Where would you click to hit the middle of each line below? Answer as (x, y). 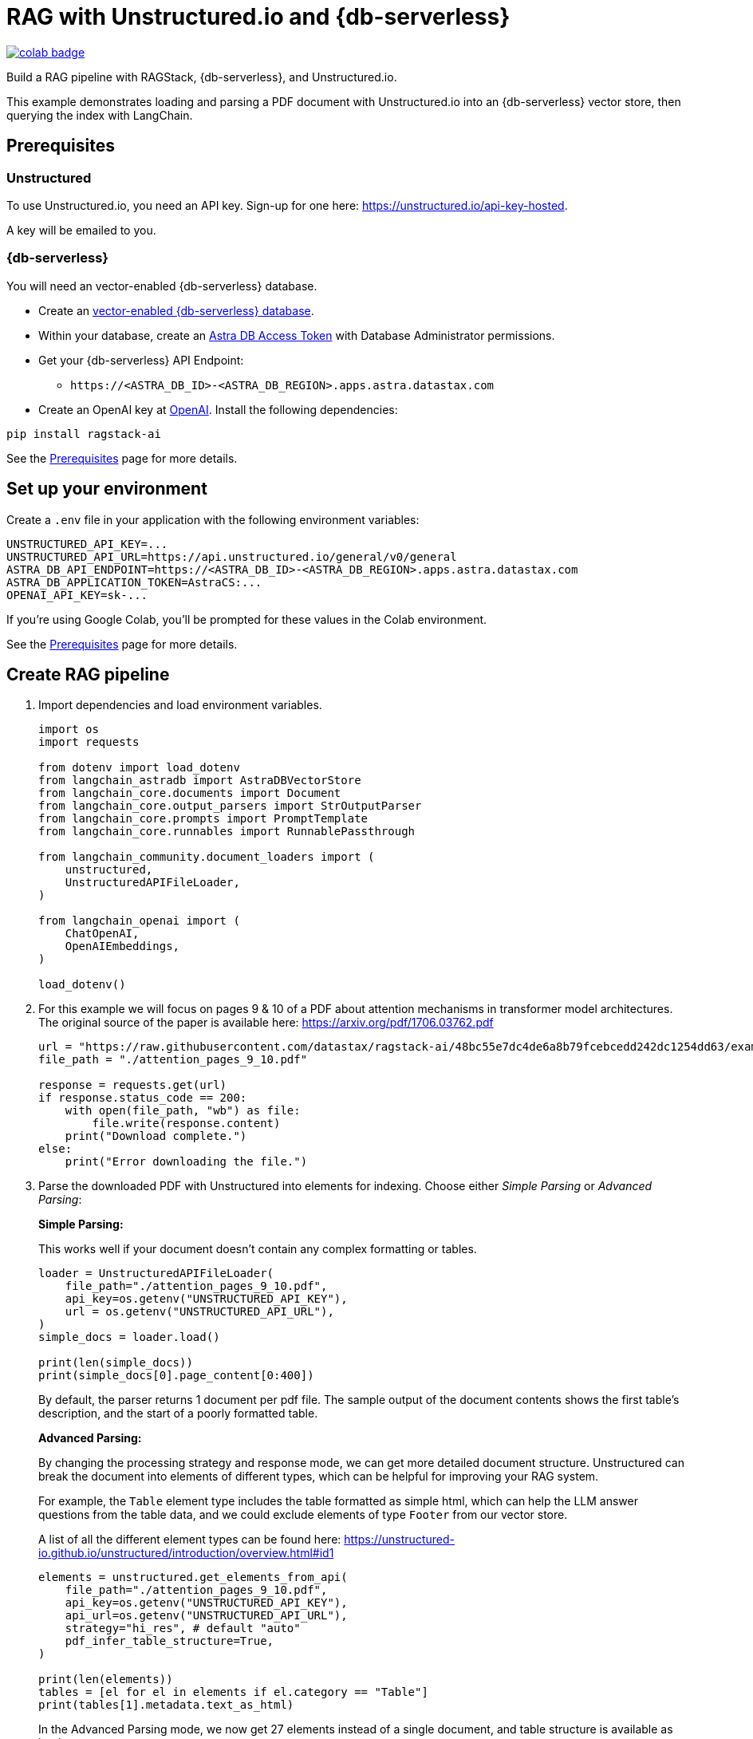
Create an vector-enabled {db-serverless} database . (176, 310)
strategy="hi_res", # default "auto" (183, 1629)
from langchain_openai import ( (139, 921)
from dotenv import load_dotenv (139, 768)
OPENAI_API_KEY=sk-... (77, 595)
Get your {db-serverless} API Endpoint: (141, 360)
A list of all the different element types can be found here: (190, 1540)
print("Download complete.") (156, 1136)
